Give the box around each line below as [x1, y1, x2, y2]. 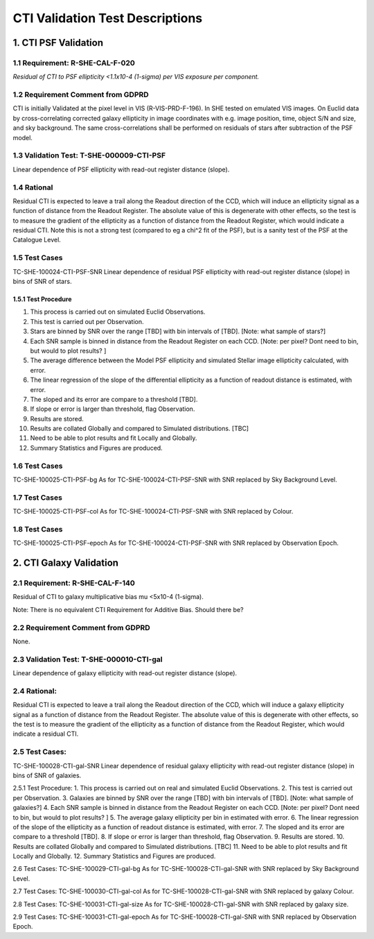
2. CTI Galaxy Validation [12, 557, 119, 569]
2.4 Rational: [12, 686, 57, 695]
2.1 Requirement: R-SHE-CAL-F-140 [12, 578, 135, 588]
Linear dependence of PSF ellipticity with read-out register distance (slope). [12, 165, 230, 174]
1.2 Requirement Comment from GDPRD [12, 90, 149, 100]
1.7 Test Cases [12, 493, 62, 502]
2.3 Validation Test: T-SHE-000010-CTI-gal [12, 654, 163, 664]
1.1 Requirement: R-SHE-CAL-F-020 [12, 58, 135, 67]
